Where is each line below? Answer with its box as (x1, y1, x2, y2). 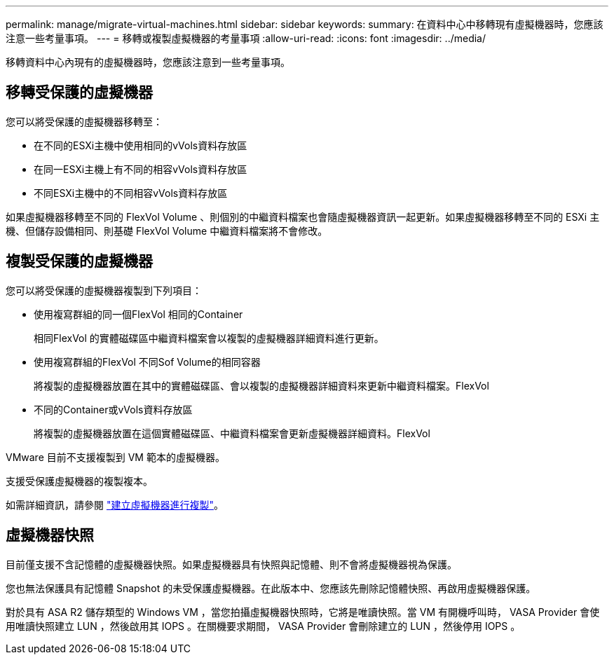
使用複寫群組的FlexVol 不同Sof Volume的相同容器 (34, 355, 261, 368)
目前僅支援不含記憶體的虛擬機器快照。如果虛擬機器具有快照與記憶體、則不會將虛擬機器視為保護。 (6, 558, 457, 570)
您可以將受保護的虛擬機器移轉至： (6, 115, 163, 128)
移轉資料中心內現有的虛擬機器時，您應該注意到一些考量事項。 (6, 56, 290, 68)
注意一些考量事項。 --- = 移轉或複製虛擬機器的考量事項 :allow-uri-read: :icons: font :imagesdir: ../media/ (6, 32, 486, 44)
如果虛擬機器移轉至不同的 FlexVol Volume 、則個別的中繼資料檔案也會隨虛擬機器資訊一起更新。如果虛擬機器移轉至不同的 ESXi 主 (6, 210, 600, 223)
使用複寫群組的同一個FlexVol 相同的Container (34, 308, 243, 320)
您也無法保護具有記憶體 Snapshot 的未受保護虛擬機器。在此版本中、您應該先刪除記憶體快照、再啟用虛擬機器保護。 (6, 582, 536, 594)
